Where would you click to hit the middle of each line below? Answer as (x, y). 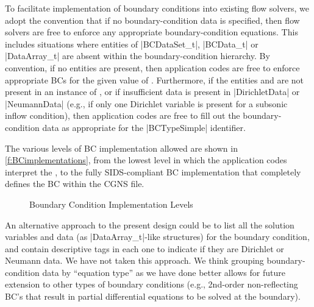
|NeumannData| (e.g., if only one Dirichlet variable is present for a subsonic (146, 103)
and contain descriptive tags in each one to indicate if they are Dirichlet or (145, 248)
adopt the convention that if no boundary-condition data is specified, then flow (152, 20)
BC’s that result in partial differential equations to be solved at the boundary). (153, 296)
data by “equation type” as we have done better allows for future (164, 272)
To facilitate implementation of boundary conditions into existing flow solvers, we (157, 8)
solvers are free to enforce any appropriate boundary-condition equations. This (152, 32)
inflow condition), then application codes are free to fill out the (123, 115)
